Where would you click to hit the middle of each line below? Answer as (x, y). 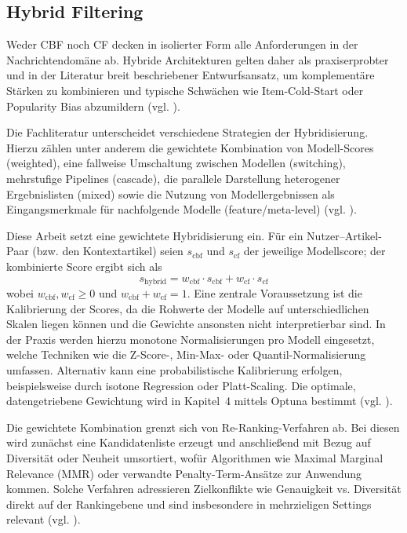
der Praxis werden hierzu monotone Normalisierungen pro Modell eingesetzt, (191, 339)
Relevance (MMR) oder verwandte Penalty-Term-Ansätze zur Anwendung (184, 473)
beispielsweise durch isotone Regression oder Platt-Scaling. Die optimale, (181, 385)
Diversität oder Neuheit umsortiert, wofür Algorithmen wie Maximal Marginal (195, 457)
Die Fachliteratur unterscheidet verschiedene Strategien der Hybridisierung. (187, 132)
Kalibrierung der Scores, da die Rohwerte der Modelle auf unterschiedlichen (188, 308)
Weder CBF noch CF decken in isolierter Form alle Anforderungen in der (182, 44)
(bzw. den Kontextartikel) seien (108, 251)
